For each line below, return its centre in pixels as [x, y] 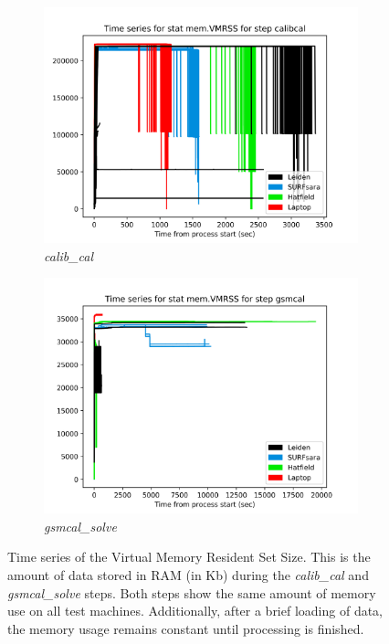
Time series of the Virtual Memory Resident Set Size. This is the [189, 557]
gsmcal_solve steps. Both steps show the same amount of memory [192, 592]
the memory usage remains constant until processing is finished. [186, 628]
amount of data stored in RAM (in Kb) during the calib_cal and [188, 574]
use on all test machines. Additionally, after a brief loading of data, [195, 611]
